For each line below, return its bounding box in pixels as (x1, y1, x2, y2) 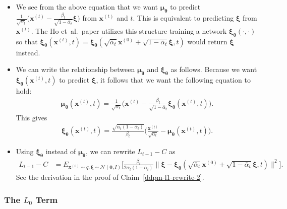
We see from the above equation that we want (16, 2, 158, 12)
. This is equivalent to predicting (133, 13, 234, 23)
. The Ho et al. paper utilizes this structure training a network (31, 25, 227, 36)
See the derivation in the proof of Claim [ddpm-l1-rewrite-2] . (16, 172, 204, 182)
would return (187, 36, 227, 46)
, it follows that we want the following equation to (96, 74, 251, 85)
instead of (45, 146, 76, 156)
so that (16, 36, 38, 46)
